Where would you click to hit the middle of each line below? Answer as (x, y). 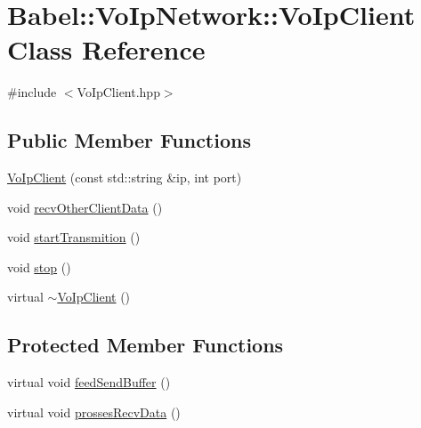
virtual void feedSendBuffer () (89, 382)
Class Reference (106, 49)
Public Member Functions (129, 140)
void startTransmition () (74, 237)
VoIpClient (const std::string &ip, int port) (125, 178)
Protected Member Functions (146, 345)
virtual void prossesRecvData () (94, 412)
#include (32, 92)
